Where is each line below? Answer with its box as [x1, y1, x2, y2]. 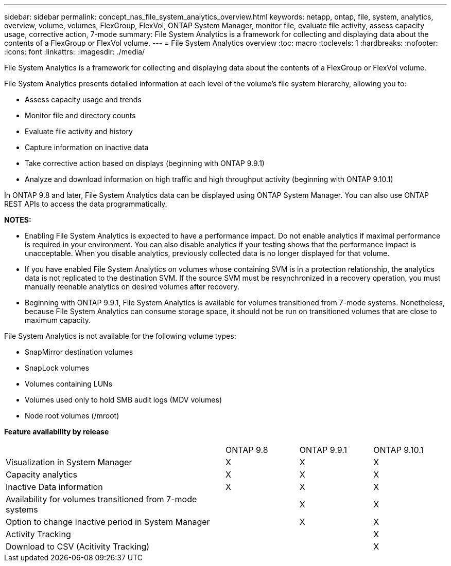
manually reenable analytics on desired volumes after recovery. [25, 282, 240, 291]
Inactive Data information [6, 482, 103, 492]
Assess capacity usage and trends [25, 95, 142, 104]
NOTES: [4, 215, 31, 224]
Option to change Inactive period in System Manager [6, 517, 210, 527]
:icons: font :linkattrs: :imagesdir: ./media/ [4, 47, 145, 56]
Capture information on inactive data [25, 143, 149, 152]
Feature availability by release [4, 427, 109, 436]
